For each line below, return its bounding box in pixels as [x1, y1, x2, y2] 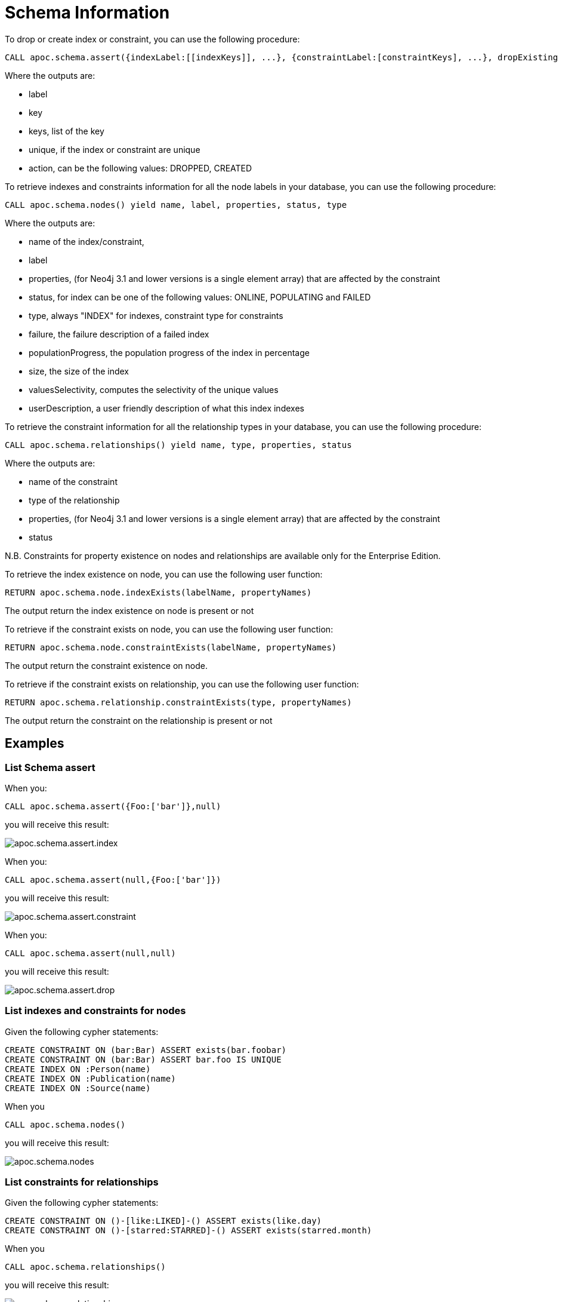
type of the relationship [29, 495, 120, 505]
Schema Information [5, 2, 170, 23]
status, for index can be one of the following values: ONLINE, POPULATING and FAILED [29, 291, 371, 302]
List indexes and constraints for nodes [5, 1005, 186, 1017]
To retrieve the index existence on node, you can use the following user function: [5, 569, 323, 579]
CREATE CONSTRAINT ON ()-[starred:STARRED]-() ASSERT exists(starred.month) [5, 1226, 372, 1236]
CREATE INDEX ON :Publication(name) [5, 1073, 176, 1083]
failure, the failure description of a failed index [29, 328, 209, 339]
